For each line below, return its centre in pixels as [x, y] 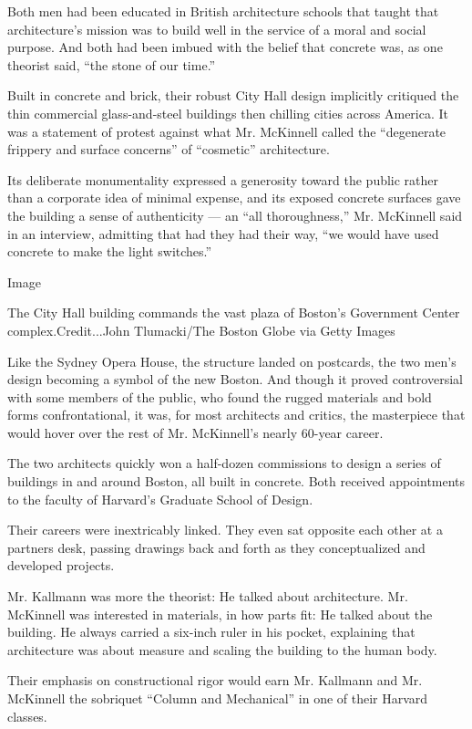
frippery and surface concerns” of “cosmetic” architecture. [169, 149]
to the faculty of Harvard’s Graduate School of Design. [160, 499]
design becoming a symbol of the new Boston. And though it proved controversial [235, 379]
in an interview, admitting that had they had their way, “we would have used [223, 233]
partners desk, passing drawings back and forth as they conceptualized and [216, 547]
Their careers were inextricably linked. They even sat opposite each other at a [225, 530]
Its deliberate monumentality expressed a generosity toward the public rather [223, 179]
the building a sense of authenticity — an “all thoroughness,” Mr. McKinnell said [235, 215]
